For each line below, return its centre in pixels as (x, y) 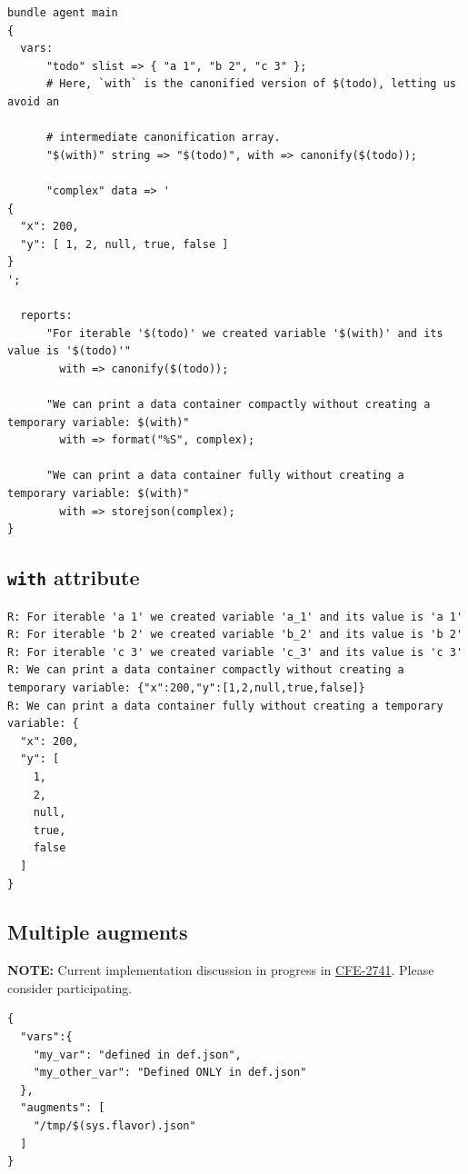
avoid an (34, 101)
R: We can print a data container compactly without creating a (206, 670)
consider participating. (70, 987)
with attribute (74, 577)
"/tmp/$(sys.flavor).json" (115, 1126)
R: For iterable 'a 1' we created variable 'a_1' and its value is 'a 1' (235, 617)
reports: (46, 316)
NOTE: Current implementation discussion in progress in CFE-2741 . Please (221, 970)
